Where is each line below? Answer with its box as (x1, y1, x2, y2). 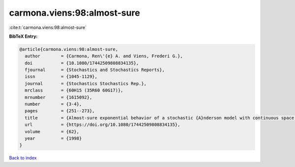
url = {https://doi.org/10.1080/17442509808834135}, (25, 122, 180, 127)
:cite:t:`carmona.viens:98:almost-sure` (9, 24, 87, 30)
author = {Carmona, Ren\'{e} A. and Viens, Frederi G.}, (25, 53, 183, 59)
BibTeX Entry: (9, 33, 38, 39)
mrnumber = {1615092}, (25, 95, 92, 100)
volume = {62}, (25, 129, 80, 134)
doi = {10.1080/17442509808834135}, (25, 60, 139, 66)
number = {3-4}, (25, 101, 82, 107)
